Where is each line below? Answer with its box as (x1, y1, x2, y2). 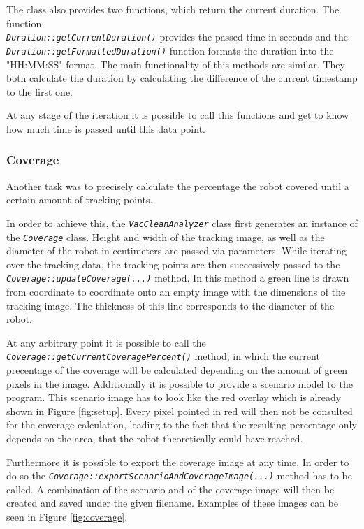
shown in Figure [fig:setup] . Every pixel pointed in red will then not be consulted (6, 403, 353, 418)
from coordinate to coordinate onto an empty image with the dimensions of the (6, 284, 346, 299)
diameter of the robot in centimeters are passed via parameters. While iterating (6, 243, 347, 258)
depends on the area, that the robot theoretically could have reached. (6, 431, 303, 446)
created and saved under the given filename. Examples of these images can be (6, 495, 338, 510)
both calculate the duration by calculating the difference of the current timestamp (6, 71, 358, 85)
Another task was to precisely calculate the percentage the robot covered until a (6, 178, 349, 193)
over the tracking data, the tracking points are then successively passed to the (6, 256, 340, 271)
